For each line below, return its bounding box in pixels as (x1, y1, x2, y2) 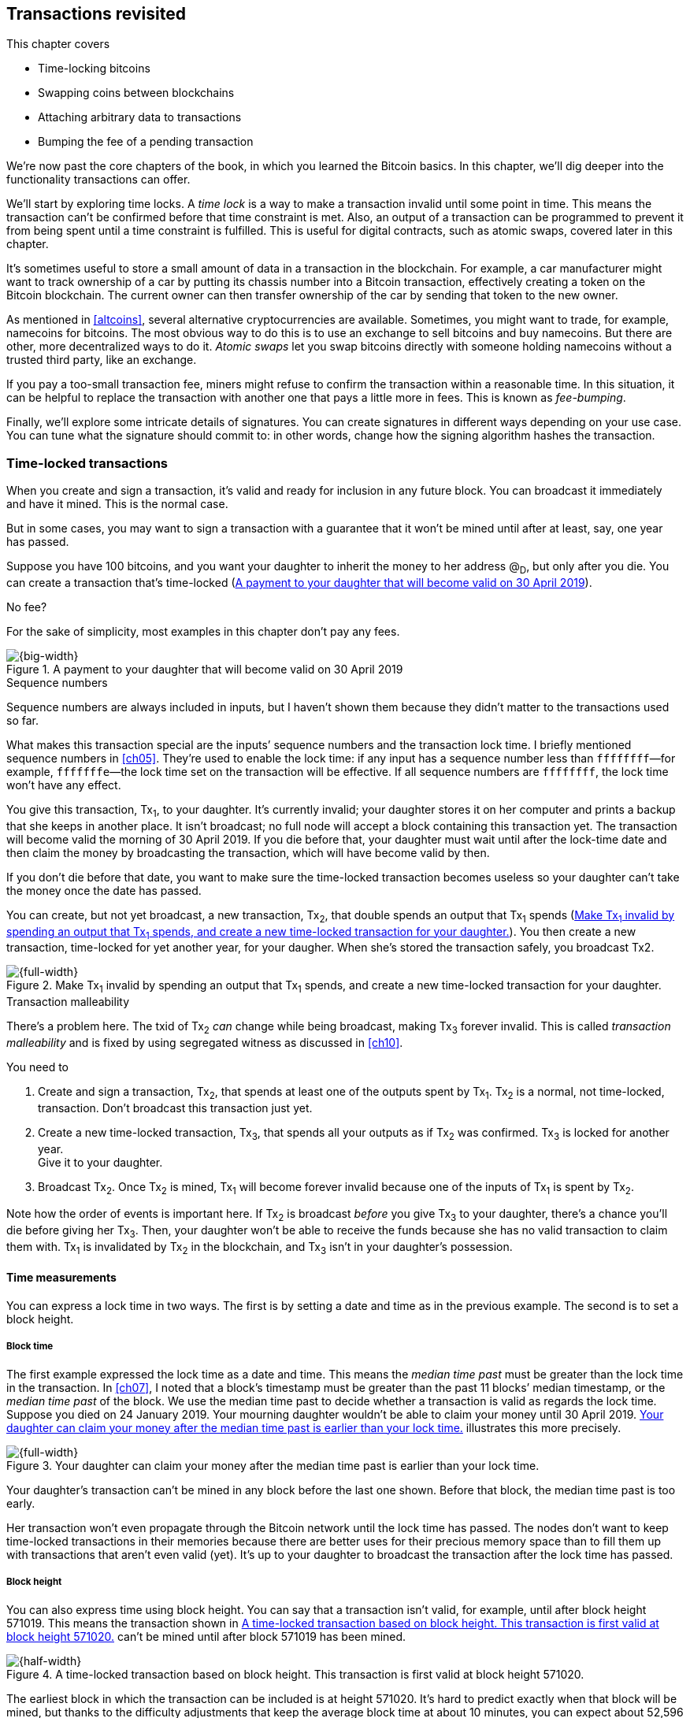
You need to (6, 1059, 69, 1074)
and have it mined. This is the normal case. (6, 497, 228, 511)
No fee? (6, 599, 47, 614)
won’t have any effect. (6, 777, 121, 792)
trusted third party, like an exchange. (6, 353, 197, 367)
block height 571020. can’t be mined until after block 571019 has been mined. (6, 1629, 406, 1643)
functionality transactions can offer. (6, 173, 191, 187)
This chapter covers (6, 37, 110, 51)
